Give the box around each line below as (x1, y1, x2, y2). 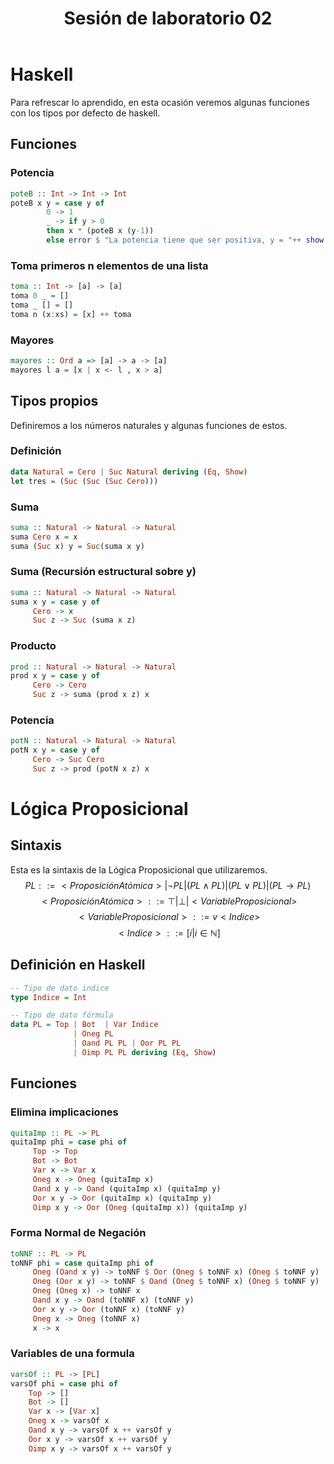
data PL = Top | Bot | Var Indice (10, 1020, 159, 1030)
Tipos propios (10, 393, 99, 410)
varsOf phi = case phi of (10, 1378, 118, 1389)
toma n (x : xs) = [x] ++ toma (10, 309, 132, 319)
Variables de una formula (10, 1347, 135, 1361)
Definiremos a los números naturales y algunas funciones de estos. (10, 419, 288, 431)
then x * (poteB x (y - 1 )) (46, 226, 155, 236)
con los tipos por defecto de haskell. (10, 107, 161, 119)
